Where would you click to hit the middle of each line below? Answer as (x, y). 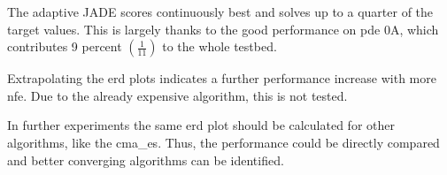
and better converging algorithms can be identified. (146, 160)
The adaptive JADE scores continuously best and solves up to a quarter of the (220, 11)
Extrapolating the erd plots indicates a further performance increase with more (222, 78)
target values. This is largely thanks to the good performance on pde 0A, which (223, 29)
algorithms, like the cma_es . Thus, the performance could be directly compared (223, 142)
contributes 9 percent (65, 46)
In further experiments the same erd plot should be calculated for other (201, 125)
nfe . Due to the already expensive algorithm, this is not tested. (177, 95)
